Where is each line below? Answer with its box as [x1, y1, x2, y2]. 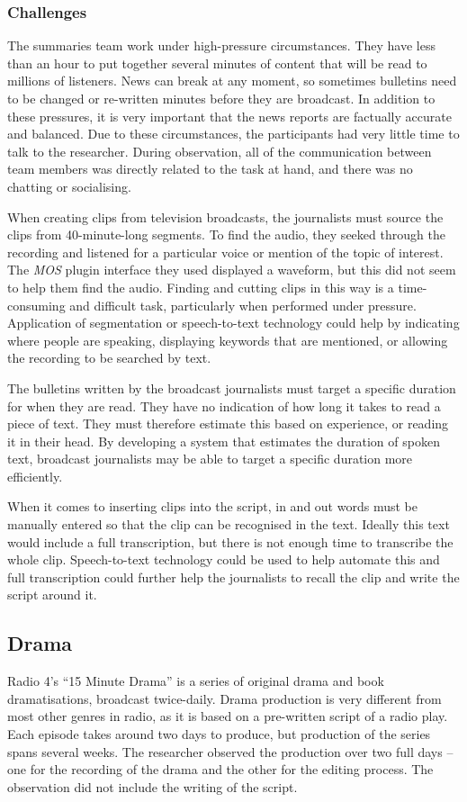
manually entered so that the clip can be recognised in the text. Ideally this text [7, 515, 450, 534]
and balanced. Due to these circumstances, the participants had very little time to [7, 124, 460, 143]
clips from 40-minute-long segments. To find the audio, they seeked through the [7, 225, 445, 244]
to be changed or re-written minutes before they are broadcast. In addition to [7, 89, 436, 107]
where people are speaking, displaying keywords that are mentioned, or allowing [7, 330, 448, 349]
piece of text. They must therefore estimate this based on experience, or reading [7, 414, 449, 433]
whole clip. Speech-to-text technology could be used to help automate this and [7, 550, 440, 569]
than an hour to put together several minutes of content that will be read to [7, 53, 427, 72]
